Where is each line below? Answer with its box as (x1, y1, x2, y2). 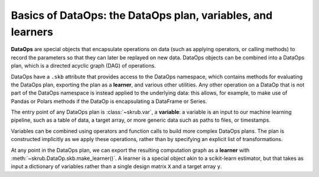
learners (11, 25, 53, 38)
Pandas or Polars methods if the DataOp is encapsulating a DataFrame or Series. (11, 98, 207, 105)
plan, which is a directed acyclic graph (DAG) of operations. (11, 62, 156, 69)
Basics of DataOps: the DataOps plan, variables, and (11, 9, 273, 22)
